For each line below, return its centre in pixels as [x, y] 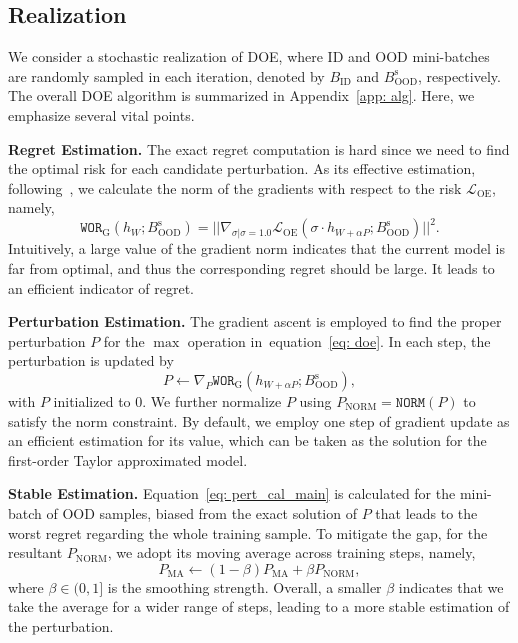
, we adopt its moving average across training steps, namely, [291, 552]
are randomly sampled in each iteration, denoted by [166, 75]
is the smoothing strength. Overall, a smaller [244, 586]
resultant [35, 552]
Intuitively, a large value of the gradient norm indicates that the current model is [256, 248]
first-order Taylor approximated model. [128, 459]
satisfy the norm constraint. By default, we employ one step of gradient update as [259, 420]
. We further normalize [212, 401]
